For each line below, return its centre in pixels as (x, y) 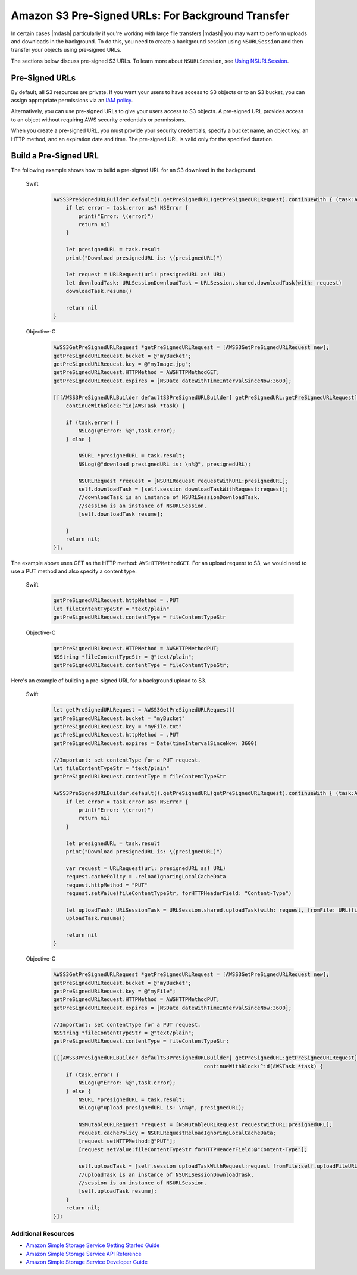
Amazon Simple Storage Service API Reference (84, 1254)
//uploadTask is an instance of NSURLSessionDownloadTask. (166, 1174)
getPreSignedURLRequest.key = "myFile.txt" (118, 727)
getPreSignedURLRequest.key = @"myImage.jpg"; (122, 364)
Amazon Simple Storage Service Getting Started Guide (93, 1245)
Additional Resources (43, 1233)
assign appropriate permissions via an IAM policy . (72, 101)
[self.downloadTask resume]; (121, 514)
